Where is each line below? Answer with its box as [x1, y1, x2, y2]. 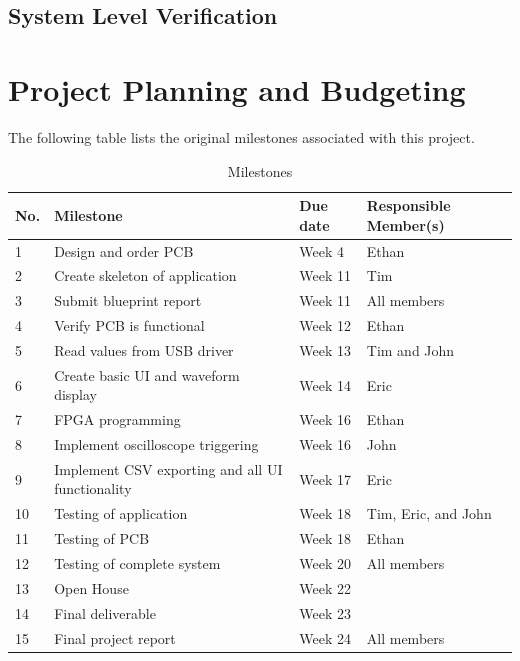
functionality [54, 478, 132, 499]
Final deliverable [54, 602, 156, 623]
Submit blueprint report [54, 290, 202, 311]
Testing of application [54, 503, 188, 524]
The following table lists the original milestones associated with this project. [8, 126, 475, 147]
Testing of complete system [54, 553, 221, 573]
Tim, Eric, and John [366, 503, 492, 524]
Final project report [54, 627, 176, 648]
